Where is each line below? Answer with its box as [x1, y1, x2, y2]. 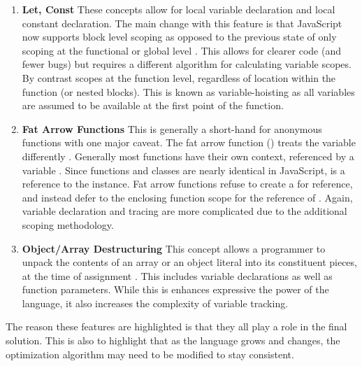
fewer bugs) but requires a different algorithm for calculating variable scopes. [22, 57, 352, 71]
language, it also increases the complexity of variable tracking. [22, 295, 289, 310]
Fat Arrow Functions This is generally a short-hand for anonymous [22, 121, 322, 136]
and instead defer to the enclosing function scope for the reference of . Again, [22, 190, 353, 204]
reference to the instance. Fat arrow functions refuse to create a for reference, [22, 176, 353, 191]
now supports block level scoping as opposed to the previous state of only [22, 29, 337, 44]
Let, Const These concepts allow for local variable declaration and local [22, 2, 335, 16]
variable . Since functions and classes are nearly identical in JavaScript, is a [22, 162, 345, 177]
